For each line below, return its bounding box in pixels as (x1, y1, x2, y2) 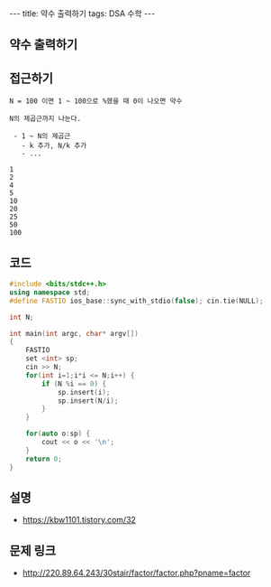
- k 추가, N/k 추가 (21, 142, 87, 151)
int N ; (9, 312, 34, 321)
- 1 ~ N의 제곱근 (13, 132, 71, 141)
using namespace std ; (9, 287, 91, 297)
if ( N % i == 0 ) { (41, 379, 106, 388)
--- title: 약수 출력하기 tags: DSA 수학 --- (9, 8, 156, 19)
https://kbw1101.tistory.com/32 (22, 515, 137, 526)
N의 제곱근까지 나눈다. (9, 115, 82, 124)
